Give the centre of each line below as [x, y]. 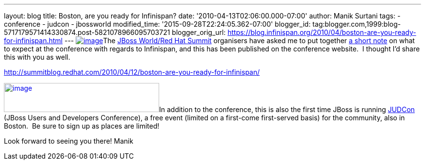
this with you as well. [37, 57]
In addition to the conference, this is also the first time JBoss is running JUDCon [287, 109]
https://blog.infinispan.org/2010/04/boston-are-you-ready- [322, 32]
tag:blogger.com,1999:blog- [357, 24]
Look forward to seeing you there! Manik [69, 141]
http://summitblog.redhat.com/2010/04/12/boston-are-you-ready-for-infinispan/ [132, 72]
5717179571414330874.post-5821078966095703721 [87, 32]
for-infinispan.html [33, 41]
